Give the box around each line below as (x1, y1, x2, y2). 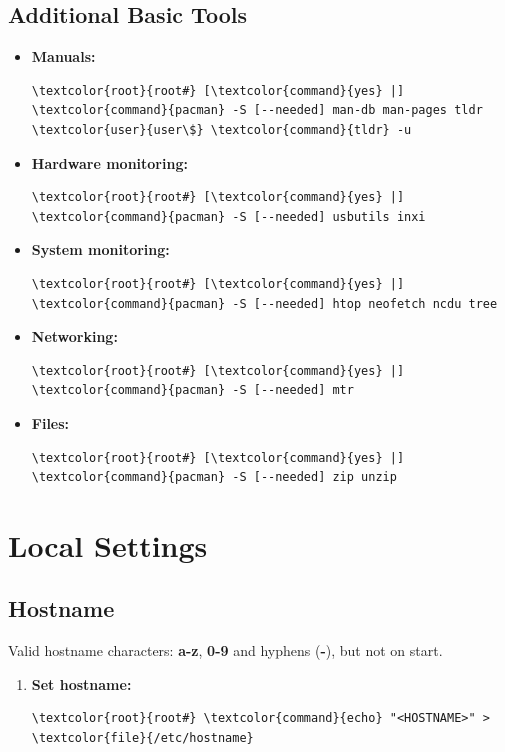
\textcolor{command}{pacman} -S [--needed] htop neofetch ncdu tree (31, 296, 498, 311)
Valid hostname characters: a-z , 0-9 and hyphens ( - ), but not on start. (8, 640, 443, 661)
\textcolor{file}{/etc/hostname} (31, 731, 254, 746)
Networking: (31, 326, 118, 347)
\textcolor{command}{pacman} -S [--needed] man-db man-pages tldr (31, 103, 483, 118)
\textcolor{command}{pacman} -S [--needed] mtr (31, 383, 354, 398)
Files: (31, 412, 70, 433)
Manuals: (31, 46, 96, 67)
